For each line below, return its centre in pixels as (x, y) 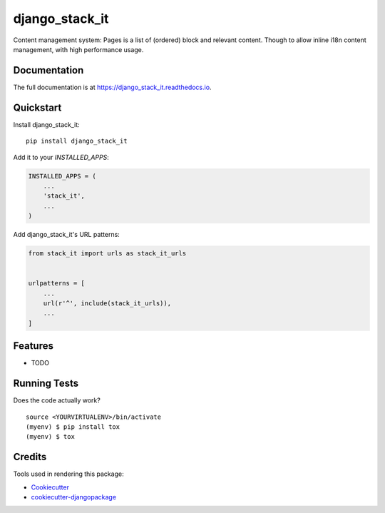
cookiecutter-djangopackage (74, 497)
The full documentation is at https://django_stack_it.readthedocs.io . (112, 87)
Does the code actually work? (57, 400)
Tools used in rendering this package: (68, 474)
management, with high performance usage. (78, 49)
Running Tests (46, 384)
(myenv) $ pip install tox (73, 427)
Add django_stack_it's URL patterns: (67, 235)
